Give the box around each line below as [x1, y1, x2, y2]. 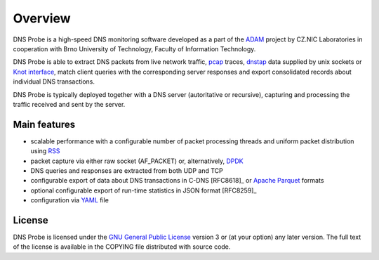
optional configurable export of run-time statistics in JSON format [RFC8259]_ [30, 186, 257, 195]
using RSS [30, 147, 60, 155]
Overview [13, 11, 71, 26]
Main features [13, 118, 76, 130]
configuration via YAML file [30, 196, 109, 204]
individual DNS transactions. [13, 77, 95, 86]
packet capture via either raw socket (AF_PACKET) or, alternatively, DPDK [30, 157, 244, 165]
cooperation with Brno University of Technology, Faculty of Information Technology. [13, 44, 256, 53]
